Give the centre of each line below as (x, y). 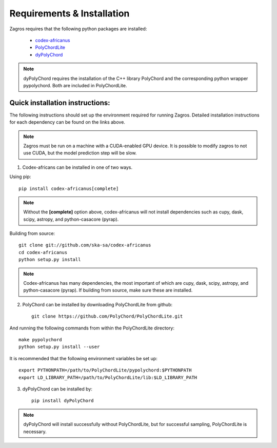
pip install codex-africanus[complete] (69, 188)
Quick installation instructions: (60, 103)
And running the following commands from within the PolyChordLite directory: (92, 328)
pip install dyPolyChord (63, 401)
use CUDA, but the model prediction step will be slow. (80, 153)
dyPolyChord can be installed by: (57, 389)
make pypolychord (40, 339)
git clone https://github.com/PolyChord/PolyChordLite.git (107, 316)
